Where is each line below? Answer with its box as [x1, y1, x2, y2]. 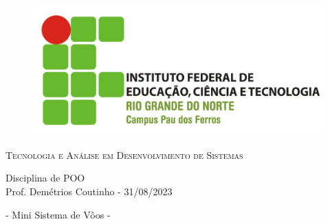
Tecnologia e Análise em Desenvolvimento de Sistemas [5, 147, 243, 162]
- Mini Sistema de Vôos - [5, 207, 111, 221]
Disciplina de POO [5, 171, 85, 185]
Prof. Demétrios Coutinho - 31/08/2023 [5, 184, 173, 198]
